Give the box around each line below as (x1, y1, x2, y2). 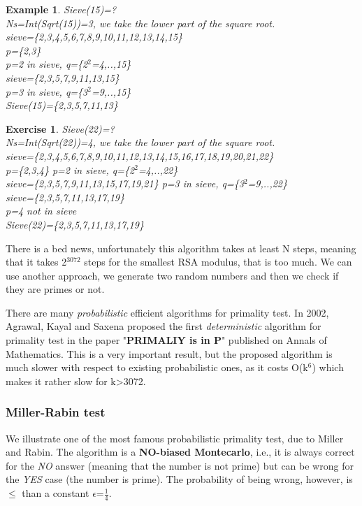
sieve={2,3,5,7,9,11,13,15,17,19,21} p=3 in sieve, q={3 (6, 176, 244, 191)
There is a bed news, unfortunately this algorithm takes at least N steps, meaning (6, 240, 356, 255)
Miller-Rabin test (6, 403, 106, 421)
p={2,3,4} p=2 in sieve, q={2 (6, 162, 135, 177)
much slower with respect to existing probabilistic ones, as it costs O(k (6, 360, 308, 375)
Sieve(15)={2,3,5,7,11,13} (6, 98, 118, 113)
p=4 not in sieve (6, 203, 77, 218)
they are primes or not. (6, 282, 105, 296)
